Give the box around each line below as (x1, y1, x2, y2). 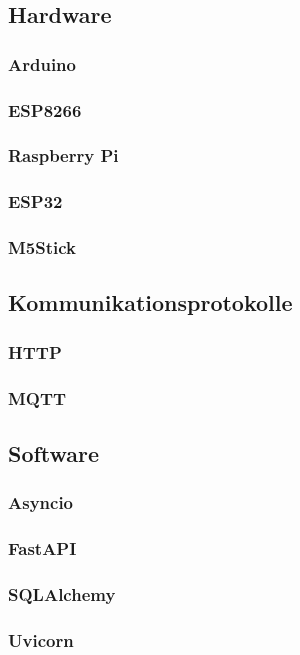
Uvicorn (8, 627, 74, 652)
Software (8, 437, 100, 468)
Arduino (8, 51, 76, 76)
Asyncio (8, 490, 74, 515)
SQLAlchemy (8, 581, 116, 606)
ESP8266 (8, 97, 82, 122)
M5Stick (8, 235, 77, 260)
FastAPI (8, 536, 77, 561)
